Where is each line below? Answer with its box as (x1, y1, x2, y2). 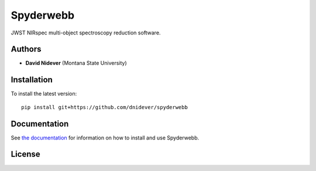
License (11, 149, 40, 159)
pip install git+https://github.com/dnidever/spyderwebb (21, 104, 188, 110)
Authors (11, 44, 42, 54)
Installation (11, 75, 53, 85)
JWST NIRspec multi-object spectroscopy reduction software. (11, 29, 161, 36)
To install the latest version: (11, 90, 77, 97)
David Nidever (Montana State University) (25, 60, 127, 67)
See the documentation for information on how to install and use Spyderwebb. (11, 134, 200, 141)
